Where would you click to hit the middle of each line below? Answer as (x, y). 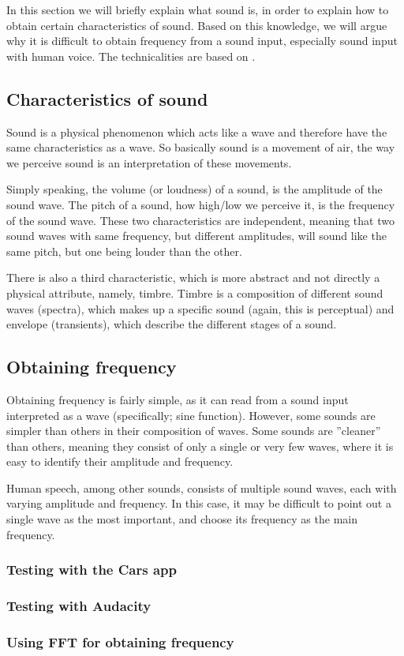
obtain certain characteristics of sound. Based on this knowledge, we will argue (197, 25)
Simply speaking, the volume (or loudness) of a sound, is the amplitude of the (195, 189)
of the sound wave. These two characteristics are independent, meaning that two (200, 220)
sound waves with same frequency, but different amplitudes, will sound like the (196, 236)
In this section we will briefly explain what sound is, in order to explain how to (198, 9)
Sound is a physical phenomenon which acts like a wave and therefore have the (197, 131)
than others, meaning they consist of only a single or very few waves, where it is (200, 446)
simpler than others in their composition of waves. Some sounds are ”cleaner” (194, 431)
